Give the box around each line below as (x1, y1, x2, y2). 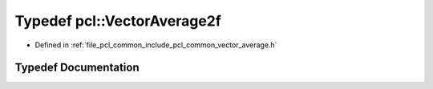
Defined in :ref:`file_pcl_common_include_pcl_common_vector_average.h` (34, 40, 277, 50)
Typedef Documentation (14, 61, 140, 75)
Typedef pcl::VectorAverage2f (14, 12, 222, 30)
